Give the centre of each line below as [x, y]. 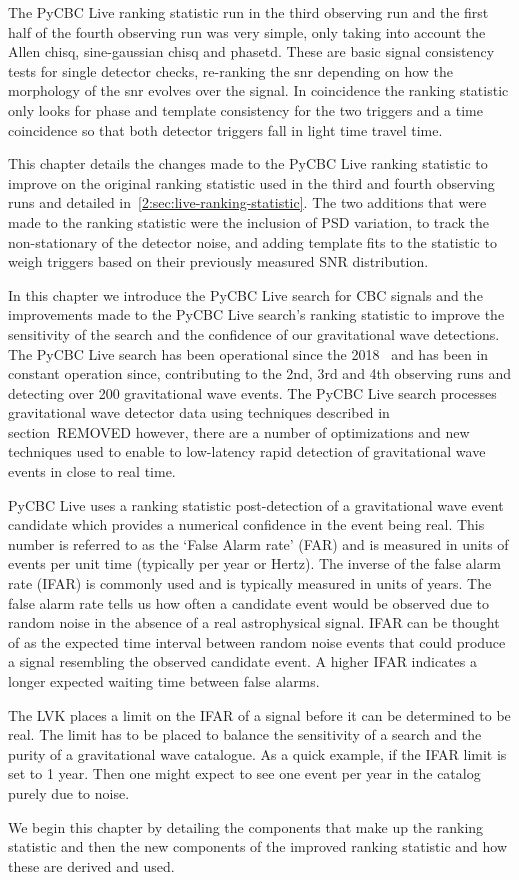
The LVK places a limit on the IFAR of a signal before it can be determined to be [259, 714]
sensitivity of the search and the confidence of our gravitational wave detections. [254, 333]
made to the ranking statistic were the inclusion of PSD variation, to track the [249, 221]
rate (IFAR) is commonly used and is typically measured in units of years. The [250, 583]
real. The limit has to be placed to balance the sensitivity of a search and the [245, 734]
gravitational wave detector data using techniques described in [199, 412]
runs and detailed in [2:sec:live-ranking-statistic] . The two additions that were [247, 202]
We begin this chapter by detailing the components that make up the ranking [246, 826]
